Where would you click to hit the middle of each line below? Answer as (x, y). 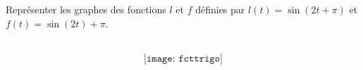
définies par (220, 9)
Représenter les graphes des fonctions (86, 9)
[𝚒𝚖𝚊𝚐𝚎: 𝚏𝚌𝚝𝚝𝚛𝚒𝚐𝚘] (183, 58)
